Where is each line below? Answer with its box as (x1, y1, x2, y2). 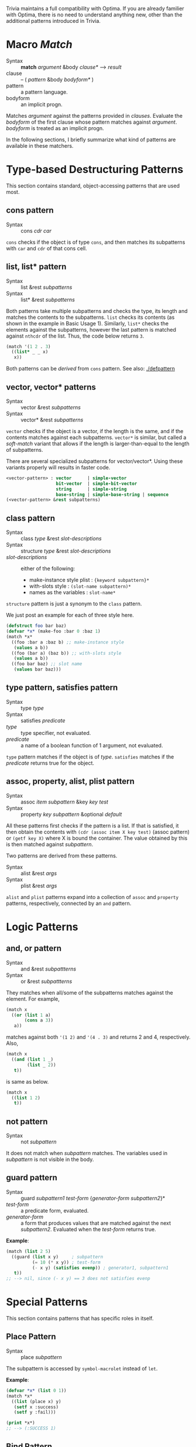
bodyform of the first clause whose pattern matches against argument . (6, 118, 177, 125)
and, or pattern (6, 944, 62, 954)
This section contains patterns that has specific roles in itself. (6, 1315, 154, 1322)
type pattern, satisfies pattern (6, 683, 118, 693)
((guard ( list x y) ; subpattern (11, 1254, 104, 1259)
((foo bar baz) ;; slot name (11, 661, 82, 667)
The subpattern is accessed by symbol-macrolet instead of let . (6, 1365, 158, 1372)
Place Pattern (6, 1332, 57, 1342)
